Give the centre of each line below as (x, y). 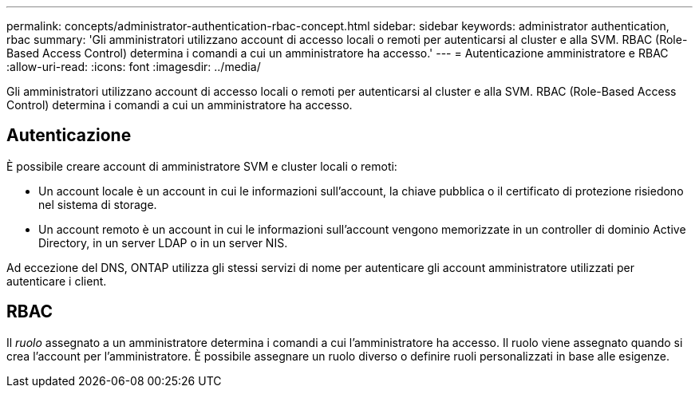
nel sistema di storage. (98, 204)
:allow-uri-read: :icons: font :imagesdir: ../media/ (134, 67)
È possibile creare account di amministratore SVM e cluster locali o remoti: (202, 166)
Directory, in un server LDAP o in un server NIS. (163, 242)
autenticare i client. (57, 281)
